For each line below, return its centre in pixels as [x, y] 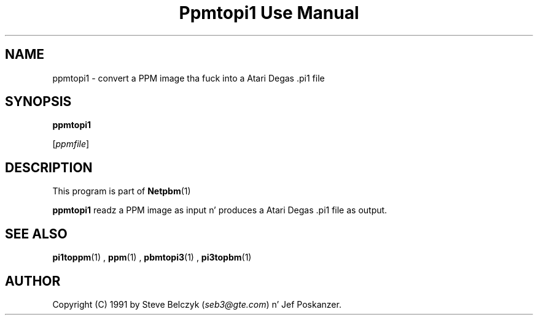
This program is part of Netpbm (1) [122, 191]
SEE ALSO [36, 234]
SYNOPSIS [38, 102]
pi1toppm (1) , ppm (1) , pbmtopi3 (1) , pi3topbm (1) [152, 257]
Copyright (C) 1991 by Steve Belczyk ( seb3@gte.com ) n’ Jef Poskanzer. [197, 304]
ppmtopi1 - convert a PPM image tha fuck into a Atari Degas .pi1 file [189, 78]
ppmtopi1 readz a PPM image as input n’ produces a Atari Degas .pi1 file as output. [220, 210]
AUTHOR [33, 281]
